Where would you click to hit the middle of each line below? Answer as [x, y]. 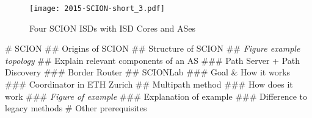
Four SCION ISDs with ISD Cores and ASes [112, 28]
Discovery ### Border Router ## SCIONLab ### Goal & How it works [148, 72]
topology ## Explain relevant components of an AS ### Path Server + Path [153, 60]
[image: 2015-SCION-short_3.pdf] [97, 9]
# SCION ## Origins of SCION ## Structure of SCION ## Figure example [153, 48]
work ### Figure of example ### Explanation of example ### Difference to [156, 96]
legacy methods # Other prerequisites [76, 108]
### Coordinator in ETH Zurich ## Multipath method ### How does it [149, 84]
